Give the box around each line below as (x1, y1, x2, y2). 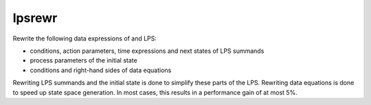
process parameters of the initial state (30, 56, 137, 65)
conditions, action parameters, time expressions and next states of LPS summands (30, 47, 265, 55)
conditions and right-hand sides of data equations (30, 66, 172, 74)
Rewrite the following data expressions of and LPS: (12, 34, 157, 43)
